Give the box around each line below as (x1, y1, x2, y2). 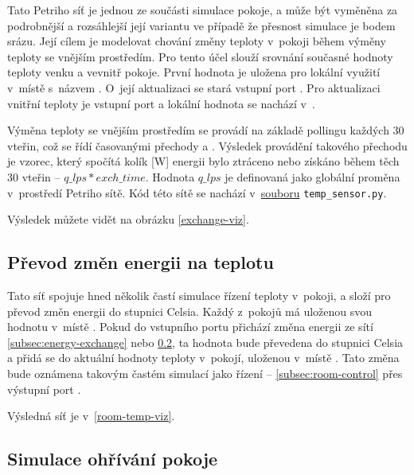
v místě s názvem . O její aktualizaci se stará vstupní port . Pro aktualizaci (7, 79, 381, 95)
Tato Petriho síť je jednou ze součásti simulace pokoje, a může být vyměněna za (7, 2, 398, 18)
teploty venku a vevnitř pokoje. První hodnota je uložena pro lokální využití (7, 64, 381, 80)
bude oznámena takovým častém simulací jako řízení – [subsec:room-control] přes (7, 364, 403, 381)
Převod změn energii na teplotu (7, 250, 274, 274)
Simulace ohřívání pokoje (7, 446, 218, 471)
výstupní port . (7, 380, 81, 397)
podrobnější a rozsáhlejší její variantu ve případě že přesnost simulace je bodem (7, 17, 396, 33)
